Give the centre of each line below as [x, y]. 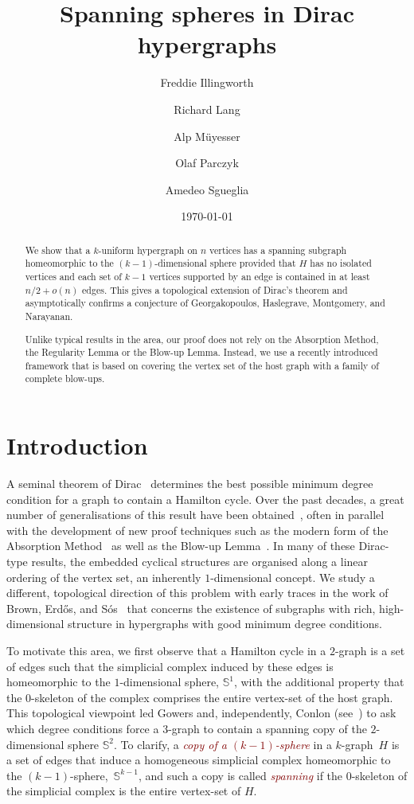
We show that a [58, 250]
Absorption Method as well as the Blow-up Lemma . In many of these [181, 546]
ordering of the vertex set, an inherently [104, 577]
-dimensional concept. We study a [293, 577]
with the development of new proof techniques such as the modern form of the [197, 530]
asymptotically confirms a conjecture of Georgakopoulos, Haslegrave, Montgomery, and [205, 303]
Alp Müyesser [207, 136]
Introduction [77, 445]
